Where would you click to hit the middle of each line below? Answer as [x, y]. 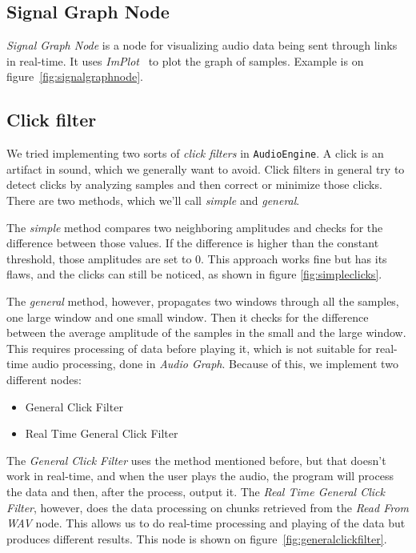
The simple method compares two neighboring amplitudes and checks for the [195, 227]
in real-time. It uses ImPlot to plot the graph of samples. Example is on [185, 60]
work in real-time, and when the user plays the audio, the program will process [200, 476]
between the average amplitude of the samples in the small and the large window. [206, 333]
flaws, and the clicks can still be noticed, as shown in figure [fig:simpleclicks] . [194, 274]
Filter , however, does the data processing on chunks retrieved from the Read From [208, 507]
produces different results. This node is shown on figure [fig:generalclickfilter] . [197, 538]
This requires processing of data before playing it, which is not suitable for [189, 348]
